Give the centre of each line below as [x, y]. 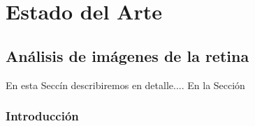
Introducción [42, 116]
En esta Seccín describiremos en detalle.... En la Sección [125, 85]
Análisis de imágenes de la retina [127, 55]
